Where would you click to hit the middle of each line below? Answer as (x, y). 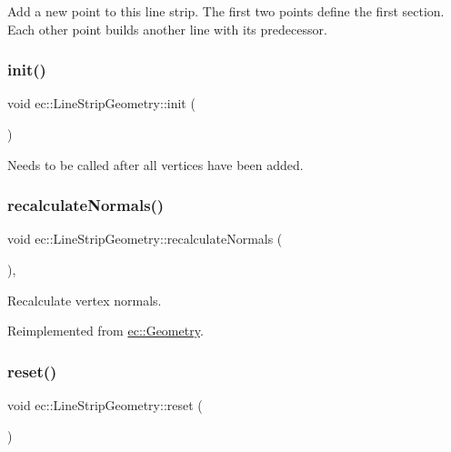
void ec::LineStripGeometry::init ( (101, 103)
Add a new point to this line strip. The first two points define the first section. (226, 11)
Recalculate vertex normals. (85, 300)
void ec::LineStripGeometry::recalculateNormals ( (145, 239)
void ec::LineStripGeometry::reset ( (105, 405)
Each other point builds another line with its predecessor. (167, 29)
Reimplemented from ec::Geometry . (105, 331)
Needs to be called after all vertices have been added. (155, 164)
